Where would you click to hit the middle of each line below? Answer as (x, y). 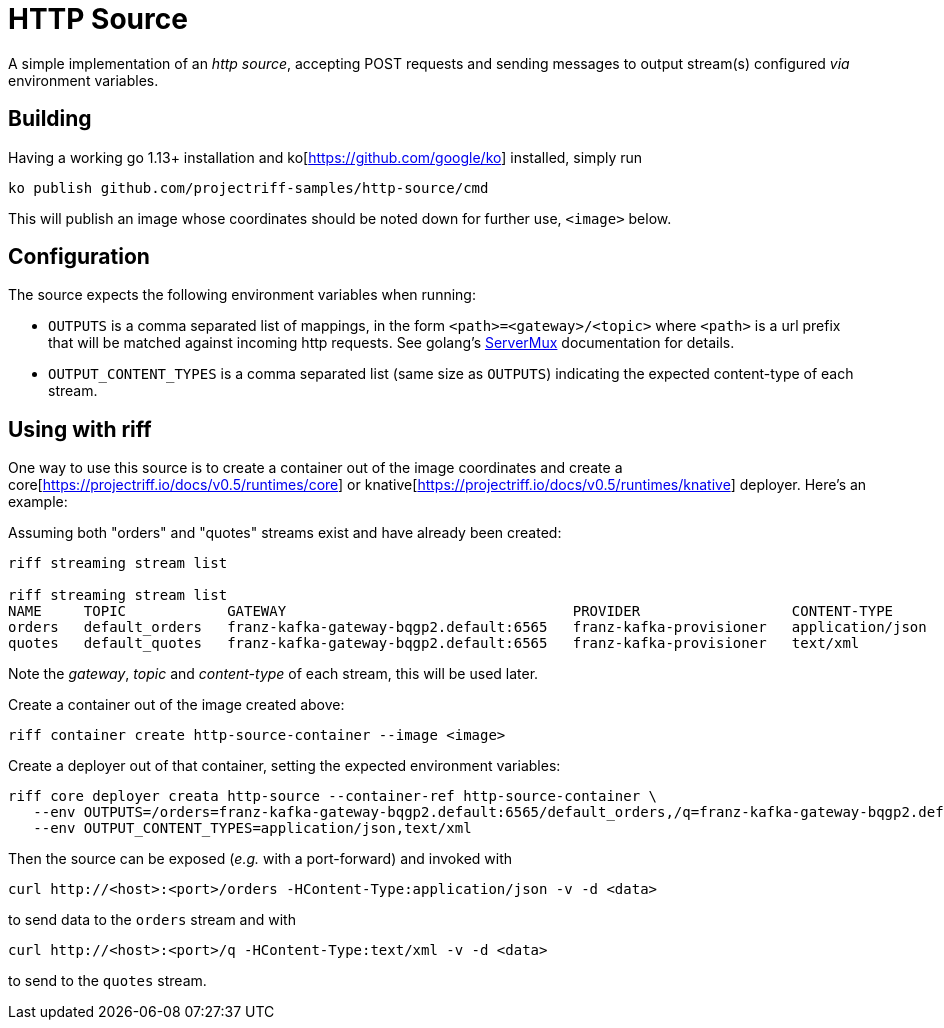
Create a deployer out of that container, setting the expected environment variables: (284, 766)
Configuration (79, 257)
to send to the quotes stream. (107, 981)
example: (38, 502)
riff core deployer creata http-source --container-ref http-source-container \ (333, 796)
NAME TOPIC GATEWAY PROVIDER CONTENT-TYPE (451, 611)
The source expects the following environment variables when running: (242, 295)
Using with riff (80, 429)
